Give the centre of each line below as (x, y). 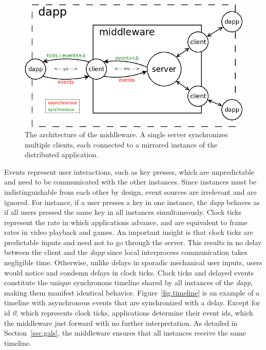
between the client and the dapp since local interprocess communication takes (126, 252)
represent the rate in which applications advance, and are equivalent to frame (126, 222)
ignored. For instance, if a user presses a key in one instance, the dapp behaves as (132, 202)
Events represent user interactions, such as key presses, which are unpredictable (129, 171)
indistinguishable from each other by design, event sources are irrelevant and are (130, 191)
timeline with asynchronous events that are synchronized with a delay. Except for (132, 302)
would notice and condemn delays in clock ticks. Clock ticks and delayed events (129, 272)
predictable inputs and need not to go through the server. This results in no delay (133, 242)
